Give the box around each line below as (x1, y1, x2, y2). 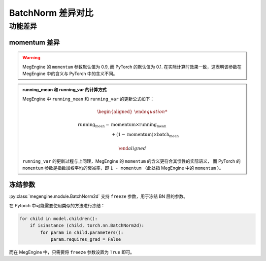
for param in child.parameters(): (40, 229, 124, 235)
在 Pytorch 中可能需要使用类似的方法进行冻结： (9, 202, 105, 208)
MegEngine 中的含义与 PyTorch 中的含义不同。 (22, 71, 118, 76)
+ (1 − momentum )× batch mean (111, 132, 179, 138)
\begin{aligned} (97, 109, 133, 114)
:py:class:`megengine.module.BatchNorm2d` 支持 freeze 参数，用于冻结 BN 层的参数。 (9, 193, 188, 199)
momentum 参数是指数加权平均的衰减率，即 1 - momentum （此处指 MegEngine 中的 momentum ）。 (22, 165, 224, 171)
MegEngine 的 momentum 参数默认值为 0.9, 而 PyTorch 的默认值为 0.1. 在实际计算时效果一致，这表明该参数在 (22, 64, 242, 70)
